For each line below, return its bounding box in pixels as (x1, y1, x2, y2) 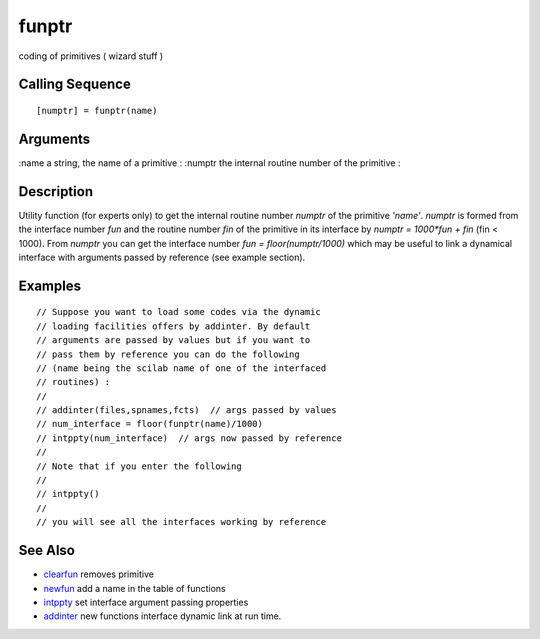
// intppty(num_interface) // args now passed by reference (36, 432, 342, 444)
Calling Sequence (18, 76, 132, 93)
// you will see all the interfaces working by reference (36, 516, 327, 528)
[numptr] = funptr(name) (36, 105, 158, 116)
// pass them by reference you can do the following (36, 348, 300, 360)
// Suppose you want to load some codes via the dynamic (36, 306, 322, 318)
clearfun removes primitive (43, 568, 155, 580)
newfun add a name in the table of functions (43, 582, 226, 594)
